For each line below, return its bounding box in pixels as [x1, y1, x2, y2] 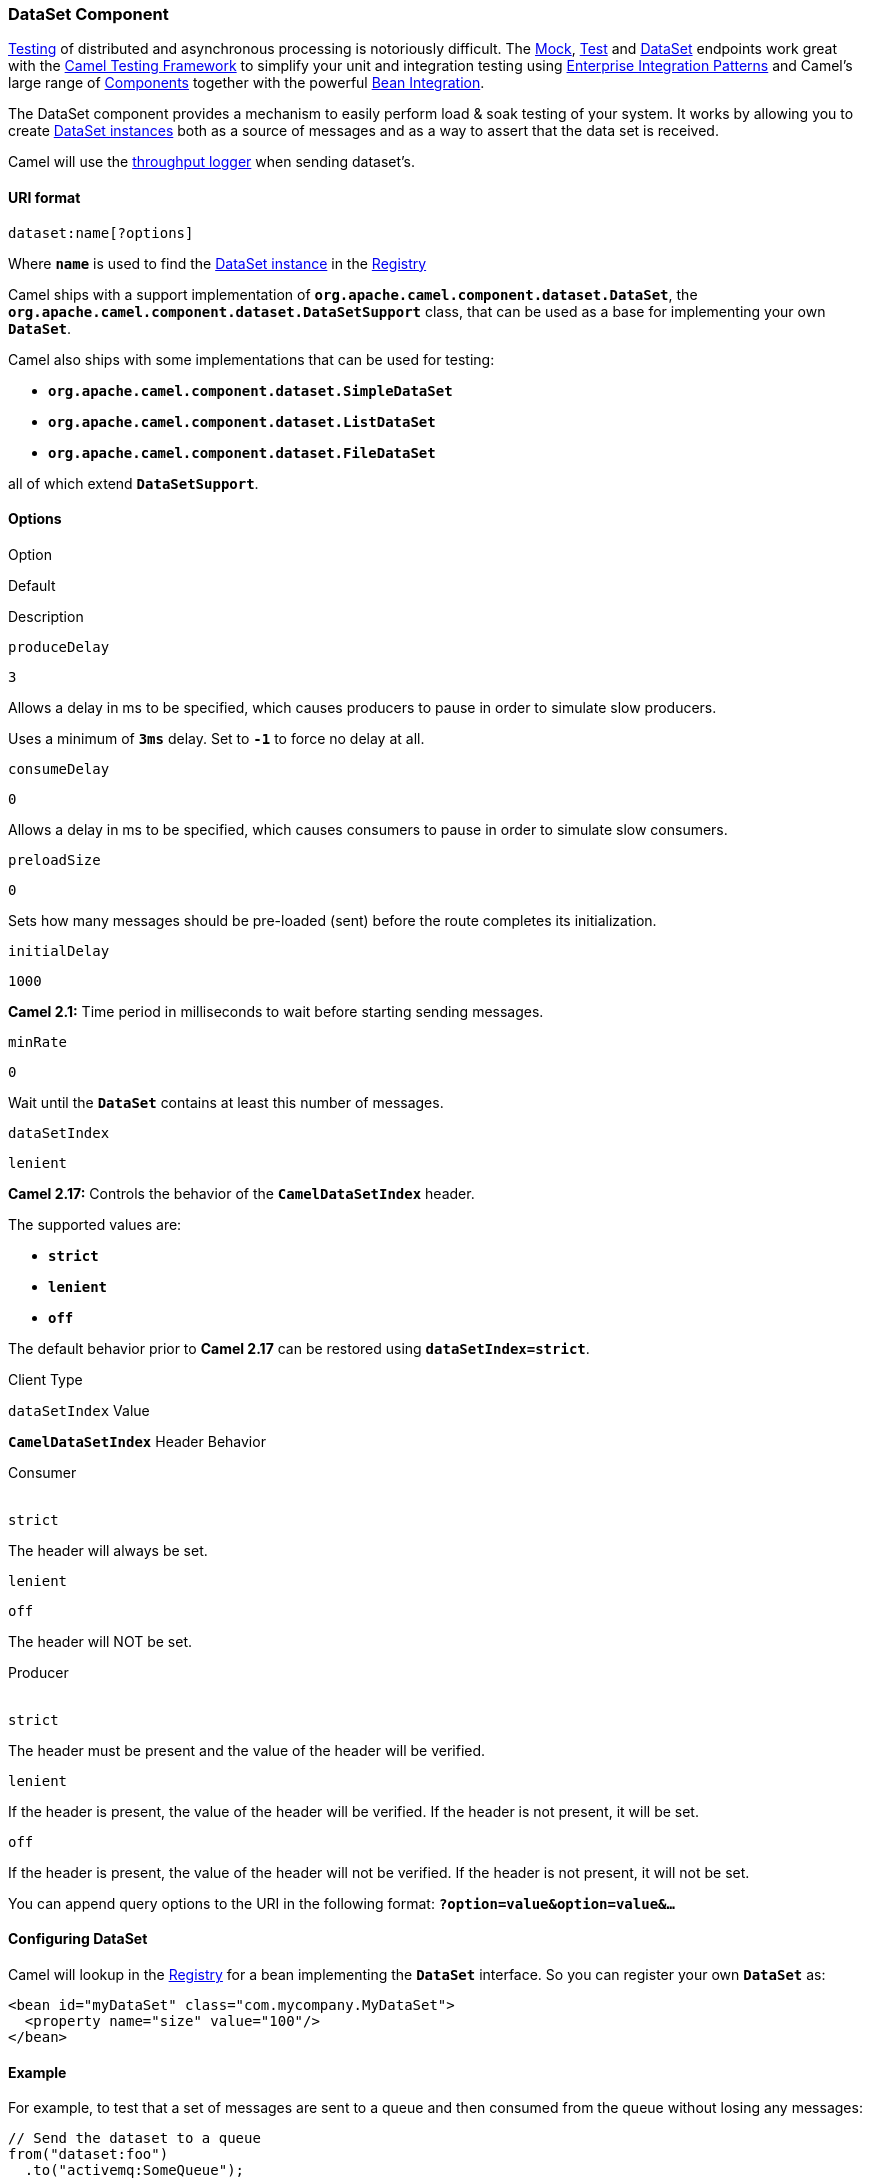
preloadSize [8, 851, 101, 868]
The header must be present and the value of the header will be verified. [8, 1741, 486, 1759]
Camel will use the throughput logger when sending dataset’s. [8, 153, 416, 171]
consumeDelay [8, 760, 110, 777]
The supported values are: [8, 1215, 182, 1233]
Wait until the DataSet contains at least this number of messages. [8, 1093, 444, 1111]
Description [8, 607, 84, 625]
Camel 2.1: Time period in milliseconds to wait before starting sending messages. [8, 1002, 544, 1020]
